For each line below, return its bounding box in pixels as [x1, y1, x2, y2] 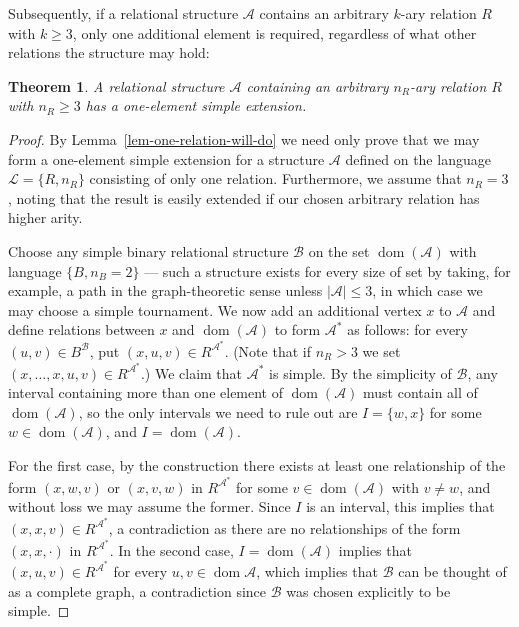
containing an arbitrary [246, 75, 389, 96]
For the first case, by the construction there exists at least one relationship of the [8, 455, 506, 475]
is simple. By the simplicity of [269, 362, 452, 383]
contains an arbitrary [259, 3, 389, 23]
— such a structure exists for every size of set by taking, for [144, 260, 511, 281]
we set [362, 340, 401, 361]
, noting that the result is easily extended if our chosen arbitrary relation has [8, 187, 480, 208]
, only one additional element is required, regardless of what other [72, 22, 477, 43]
